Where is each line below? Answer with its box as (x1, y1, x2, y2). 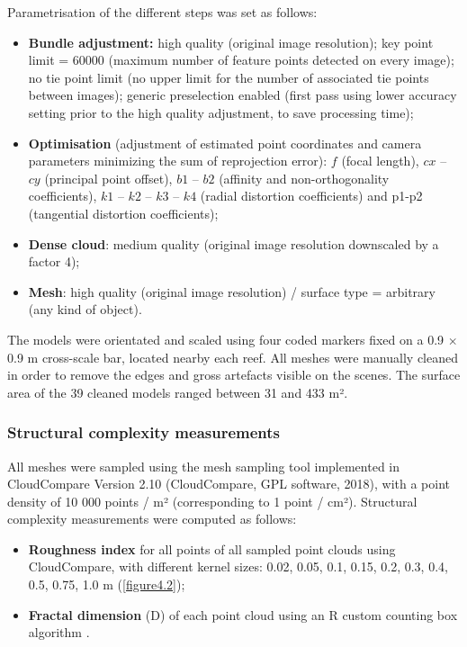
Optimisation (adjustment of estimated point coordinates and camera (28, 133, 422, 152)
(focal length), (341, 151, 419, 170)
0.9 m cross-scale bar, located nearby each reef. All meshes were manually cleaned (7, 347, 458, 366)
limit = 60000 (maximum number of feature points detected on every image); (28, 50, 454, 69)
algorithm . (28, 623, 90, 642)
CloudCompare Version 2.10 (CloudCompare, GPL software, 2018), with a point (7, 474, 450, 493)
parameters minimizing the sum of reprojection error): (28, 151, 328, 170)
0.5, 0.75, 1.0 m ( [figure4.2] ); (28, 575, 185, 594)
